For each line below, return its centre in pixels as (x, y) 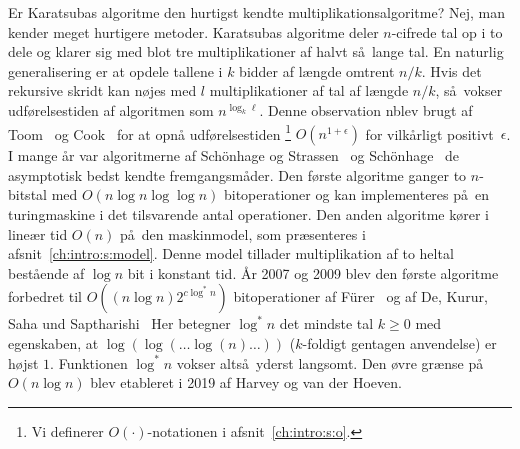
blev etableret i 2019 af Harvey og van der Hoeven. (246, 382)
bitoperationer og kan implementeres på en (356, 194)
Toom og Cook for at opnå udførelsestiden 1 (149, 132)
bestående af (46, 272)
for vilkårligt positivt (429, 133)
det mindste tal (326, 323)
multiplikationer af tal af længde (309, 90)
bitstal (27, 194)
